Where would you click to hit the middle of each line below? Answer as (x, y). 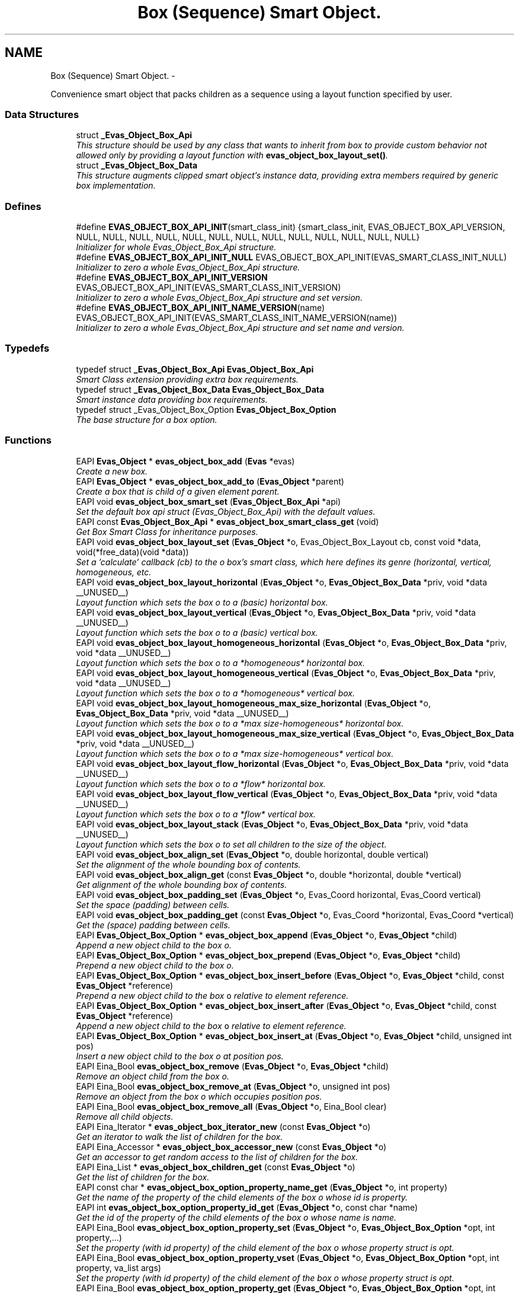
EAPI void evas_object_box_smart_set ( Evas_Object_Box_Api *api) (209, 501)
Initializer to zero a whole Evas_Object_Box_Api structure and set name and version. (240, 328)
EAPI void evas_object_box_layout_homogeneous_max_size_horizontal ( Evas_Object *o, (253, 703)
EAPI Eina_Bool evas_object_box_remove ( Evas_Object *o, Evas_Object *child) (232, 1066)
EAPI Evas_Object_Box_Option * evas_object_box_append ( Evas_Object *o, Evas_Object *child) (267, 935)
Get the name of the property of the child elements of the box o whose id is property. (242, 1197)
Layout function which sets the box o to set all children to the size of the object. (231, 844)
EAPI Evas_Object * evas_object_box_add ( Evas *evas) (185, 461)
